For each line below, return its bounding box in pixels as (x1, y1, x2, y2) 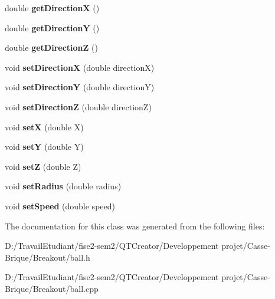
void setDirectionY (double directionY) (5, 81, 155, 93)
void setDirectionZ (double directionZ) (5, 100, 152, 113)
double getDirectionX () (5, 2, 100, 14)
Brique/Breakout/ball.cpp (5, 282, 99, 294)
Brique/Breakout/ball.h (5, 251, 90, 263)
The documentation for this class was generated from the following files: (5, 219, 265, 232)
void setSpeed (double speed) (5, 199, 115, 212)
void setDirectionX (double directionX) (5, 61, 155, 73)
